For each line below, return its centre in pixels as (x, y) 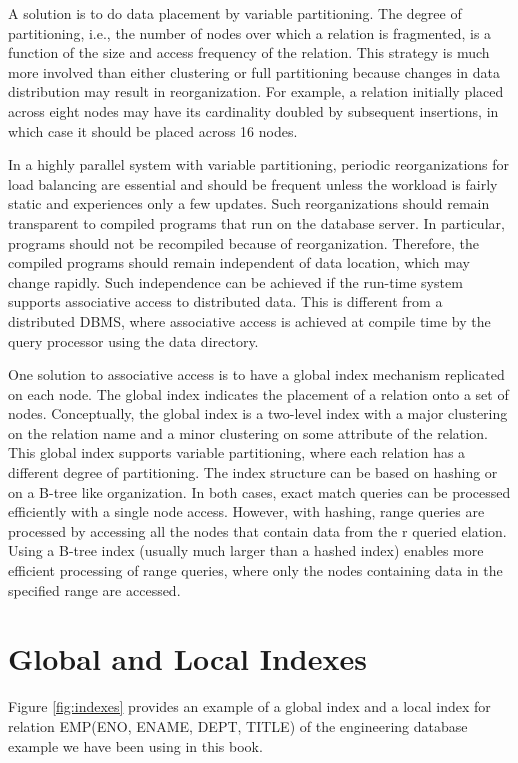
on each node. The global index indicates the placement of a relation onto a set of (258, 393)
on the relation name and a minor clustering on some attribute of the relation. (248, 432)
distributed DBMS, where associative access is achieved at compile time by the (249, 320)
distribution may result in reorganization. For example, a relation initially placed (256, 91)
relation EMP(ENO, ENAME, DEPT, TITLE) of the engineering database (238, 725)
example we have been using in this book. (135, 745)
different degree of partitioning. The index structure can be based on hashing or (253, 472)
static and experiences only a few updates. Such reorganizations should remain (249, 203)
